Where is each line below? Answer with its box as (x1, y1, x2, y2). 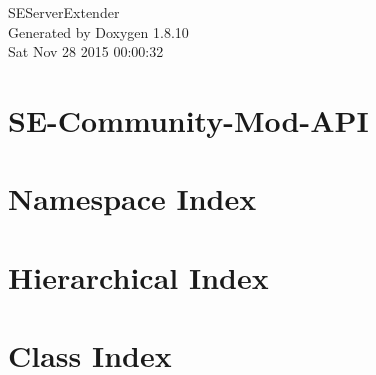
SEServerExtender (8, 2, 120, 22)
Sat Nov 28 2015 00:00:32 (8, 41, 164, 62)
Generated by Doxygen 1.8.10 (8, 21, 189, 42)
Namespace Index (8, 178, 257, 219)
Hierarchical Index (8, 256, 269, 297)
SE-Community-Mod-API (8, 99, 369, 140)
